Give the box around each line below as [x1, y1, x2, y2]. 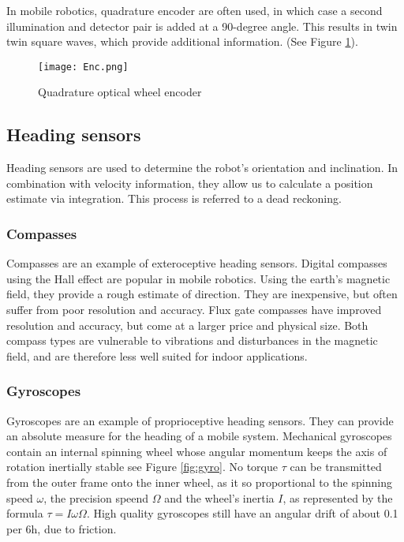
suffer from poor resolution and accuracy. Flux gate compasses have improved [6, 301, 382, 318]
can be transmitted [290, 458, 382, 475]
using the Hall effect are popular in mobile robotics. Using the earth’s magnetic [6, 270, 391, 286]
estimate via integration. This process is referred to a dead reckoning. [6, 190, 342, 207]
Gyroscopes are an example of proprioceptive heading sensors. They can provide [6, 412, 394, 428]
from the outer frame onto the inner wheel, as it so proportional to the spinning [6, 473, 392, 490]
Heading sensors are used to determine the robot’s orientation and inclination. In [6, 159, 398, 176]
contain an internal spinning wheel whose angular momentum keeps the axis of [6, 443, 387, 459]
